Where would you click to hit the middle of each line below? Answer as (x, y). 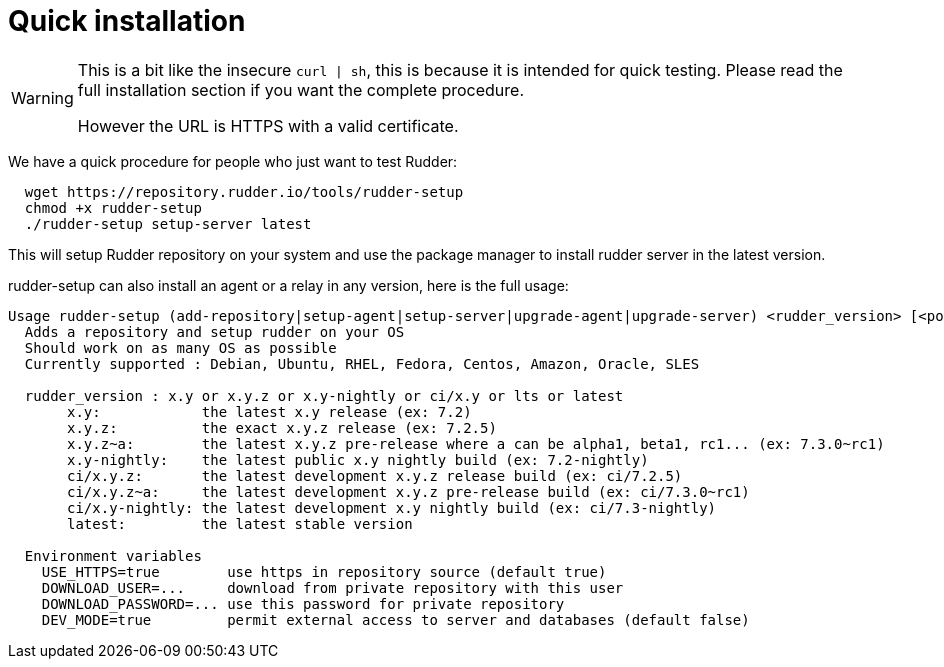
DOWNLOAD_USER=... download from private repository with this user (332, 587)
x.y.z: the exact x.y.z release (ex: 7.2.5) (282, 427)
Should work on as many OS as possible (180, 347)
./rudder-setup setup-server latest (168, 223)
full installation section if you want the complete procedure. (301, 89)
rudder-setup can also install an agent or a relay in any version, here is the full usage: (288, 285)
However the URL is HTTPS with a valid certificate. (268, 125)
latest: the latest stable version (240, 523)
